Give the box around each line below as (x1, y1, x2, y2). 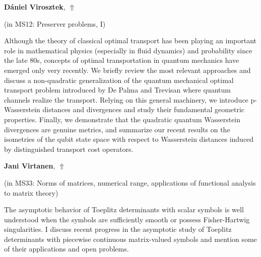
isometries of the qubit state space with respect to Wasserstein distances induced (4, 134, 254, 144)
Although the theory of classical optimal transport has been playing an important (4, 35, 257, 46)
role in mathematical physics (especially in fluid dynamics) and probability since (4, 45, 252, 55)
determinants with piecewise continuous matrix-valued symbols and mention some (4, 233, 257, 244)
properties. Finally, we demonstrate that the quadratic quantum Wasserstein (4, 114, 241, 124)
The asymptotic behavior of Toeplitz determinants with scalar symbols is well (4, 204, 244, 215)
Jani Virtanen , (4, 160, 55, 171)
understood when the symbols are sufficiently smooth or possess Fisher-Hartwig (4, 214, 250, 224)
